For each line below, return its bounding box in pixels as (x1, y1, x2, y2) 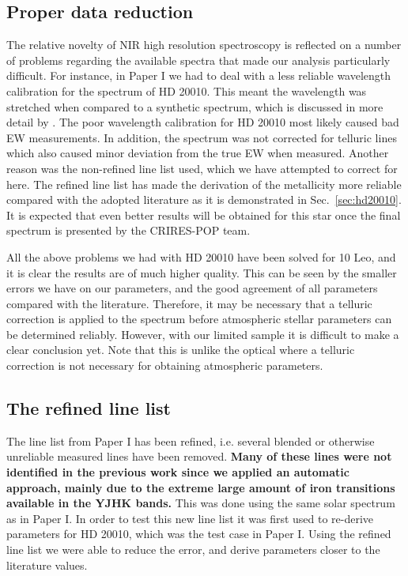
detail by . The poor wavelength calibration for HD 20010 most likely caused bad (6, 114, 399, 130)
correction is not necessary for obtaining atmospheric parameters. (6, 357, 323, 374)
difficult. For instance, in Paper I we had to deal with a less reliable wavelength (6, 67, 391, 84)
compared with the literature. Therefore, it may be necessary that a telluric (6, 295, 372, 311)
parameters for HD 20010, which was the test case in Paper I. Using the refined (6, 525, 391, 542)
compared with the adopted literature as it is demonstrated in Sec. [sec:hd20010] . (6, 191, 402, 208)
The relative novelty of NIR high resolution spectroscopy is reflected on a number (6, 36, 402, 53)
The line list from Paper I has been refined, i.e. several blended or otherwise (6, 432, 375, 449)
